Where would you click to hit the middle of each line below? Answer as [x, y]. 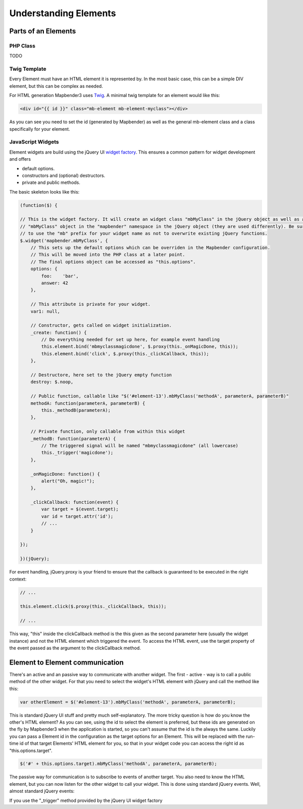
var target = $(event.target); [80, 509]
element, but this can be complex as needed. [56, 86]
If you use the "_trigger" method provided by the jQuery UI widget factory [86, 800]
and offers [20, 159]
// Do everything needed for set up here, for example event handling [130, 340]
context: [18, 579]
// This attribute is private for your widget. [91, 304]
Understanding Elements [63, 13]
